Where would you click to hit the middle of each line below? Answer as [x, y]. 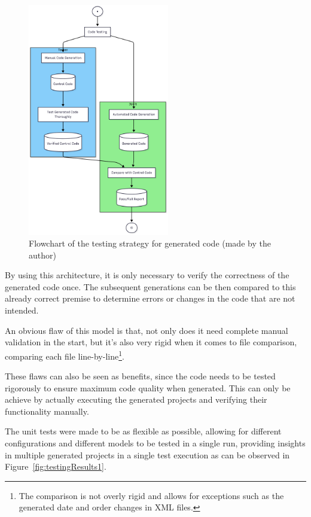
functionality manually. [47, 411]
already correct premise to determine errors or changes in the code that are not [150, 298]
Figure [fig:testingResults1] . [56, 466]
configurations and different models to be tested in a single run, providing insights [155, 443]
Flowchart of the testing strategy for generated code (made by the [150, 243]
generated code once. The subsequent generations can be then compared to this [150, 286]
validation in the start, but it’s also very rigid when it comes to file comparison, [151, 342]
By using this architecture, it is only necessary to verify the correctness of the [147, 275]
